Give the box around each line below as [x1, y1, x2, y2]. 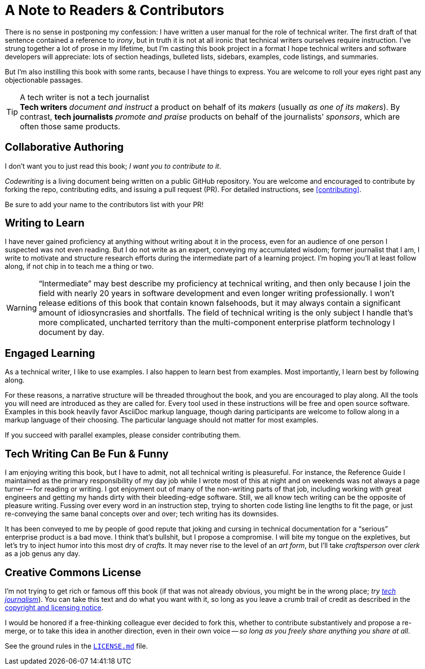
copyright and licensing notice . [5, 603, 104, 612]
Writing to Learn [5, 217, 85, 229]
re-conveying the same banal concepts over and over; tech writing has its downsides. [5, 510, 279, 518]
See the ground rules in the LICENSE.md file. [5, 641, 148, 650]
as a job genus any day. [5, 549, 81, 558]
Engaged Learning [5, 347, 95, 359]
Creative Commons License [5, 566, 141, 579]
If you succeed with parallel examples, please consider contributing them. [5, 431, 241, 440]
